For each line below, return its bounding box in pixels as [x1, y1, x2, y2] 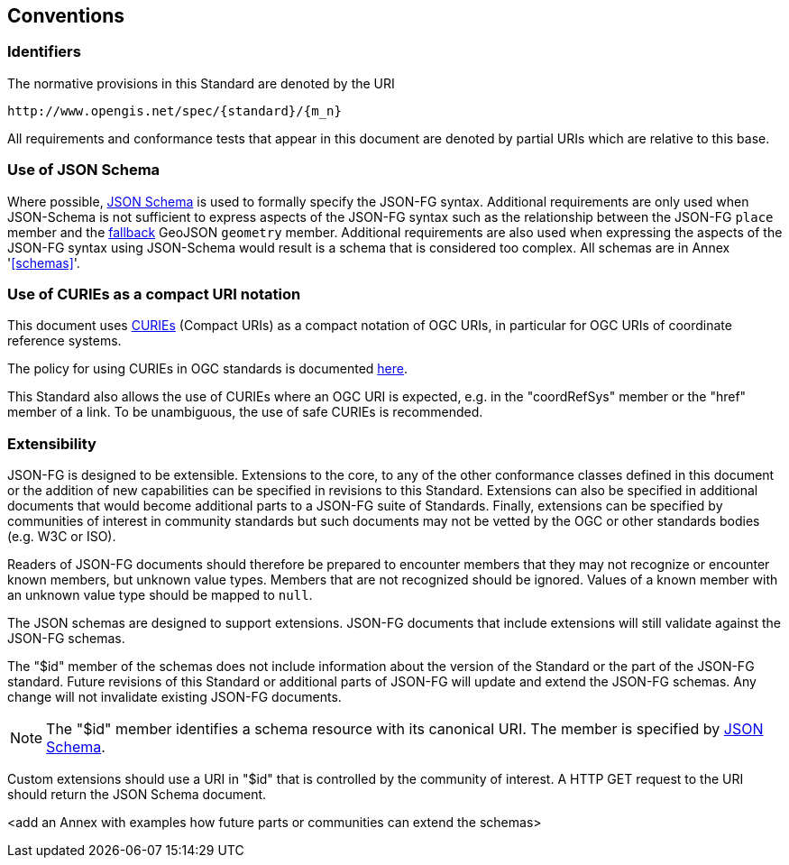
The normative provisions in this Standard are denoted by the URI [7, 75, 395, 91]
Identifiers [7, 42, 81, 61]
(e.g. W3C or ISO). [7, 529, 116, 545]
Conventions [7, 5, 125, 27]
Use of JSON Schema [7, 161, 161, 179]
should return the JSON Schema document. [7, 787, 267, 803]
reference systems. [7, 333, 122, 349]
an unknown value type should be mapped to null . [7, 587, 313, 603]
